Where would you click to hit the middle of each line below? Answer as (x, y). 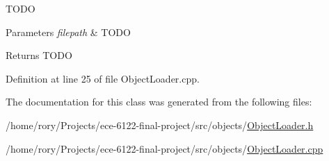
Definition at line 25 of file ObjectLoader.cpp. (103, 78)
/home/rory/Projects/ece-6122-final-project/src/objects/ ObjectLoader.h (160, 125)
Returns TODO (39, 55)
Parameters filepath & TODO (68, 32)
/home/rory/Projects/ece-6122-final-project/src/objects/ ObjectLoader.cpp (164, 148)
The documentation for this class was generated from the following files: (159, 102)
